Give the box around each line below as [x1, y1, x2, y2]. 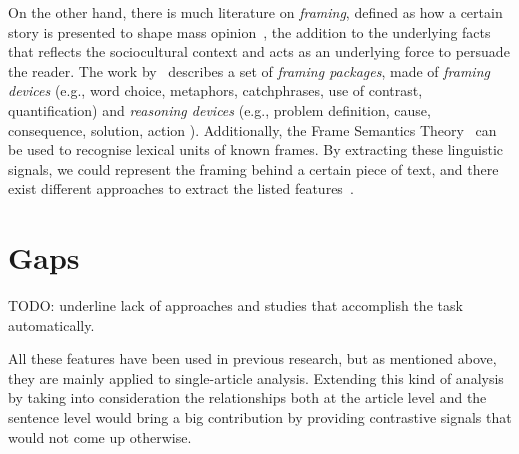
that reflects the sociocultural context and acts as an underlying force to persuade [8, 41, 510, 62]
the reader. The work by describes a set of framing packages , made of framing [8, 60, 490, 81]
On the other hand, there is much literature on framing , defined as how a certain [8, 2, 503, 22]
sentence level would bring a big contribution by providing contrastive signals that [8, 407, 512, 428]
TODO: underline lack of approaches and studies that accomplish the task [8, 295, 463, 316]
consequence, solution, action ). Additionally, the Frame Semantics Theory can [8, 119, 497, 140]
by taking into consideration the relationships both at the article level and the [8, 387, 487, 408]
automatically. [8, 314, 95, 335]
